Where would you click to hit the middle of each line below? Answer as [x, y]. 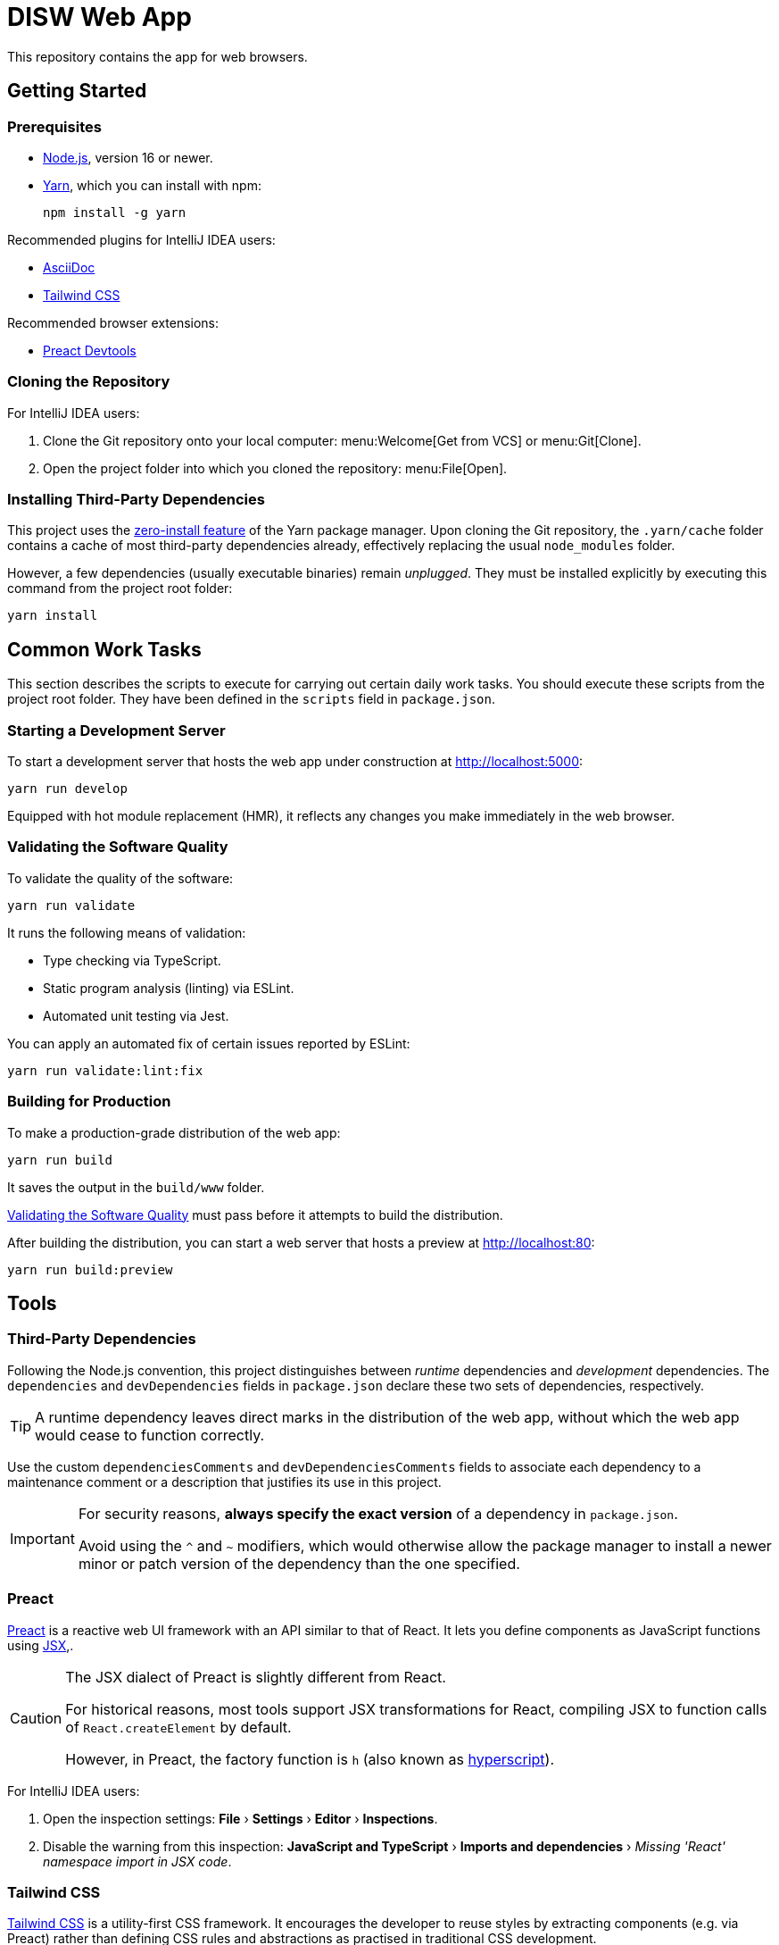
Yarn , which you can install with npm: [152, 185]
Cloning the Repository [89, 382]
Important [42, 1538]
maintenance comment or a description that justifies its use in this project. [224, 1482]
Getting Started [77, 91]
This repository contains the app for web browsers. [157, 56]
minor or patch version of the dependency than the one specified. [299, 1563]
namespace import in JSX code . [137, 1861]
